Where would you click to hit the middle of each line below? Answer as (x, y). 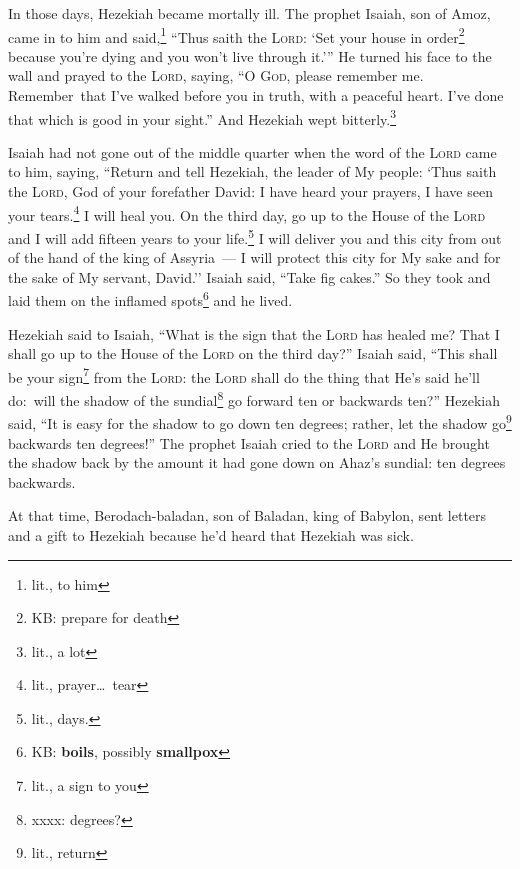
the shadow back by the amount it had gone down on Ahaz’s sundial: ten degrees (257, 462)
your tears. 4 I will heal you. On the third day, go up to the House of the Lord (247, 213)
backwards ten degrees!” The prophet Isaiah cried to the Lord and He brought (249, 442)
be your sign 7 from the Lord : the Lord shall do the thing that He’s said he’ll (244, 375)
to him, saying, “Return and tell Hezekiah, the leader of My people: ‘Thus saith (252, 171)
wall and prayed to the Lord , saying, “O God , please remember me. (216, 75)
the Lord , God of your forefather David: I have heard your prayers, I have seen (250, 191)
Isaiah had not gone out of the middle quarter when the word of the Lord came (252, 151)
